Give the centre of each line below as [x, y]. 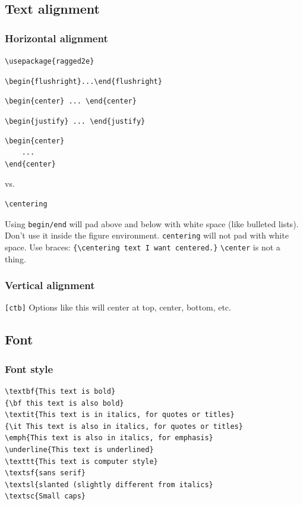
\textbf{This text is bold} [60, 392]
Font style [29, 368]
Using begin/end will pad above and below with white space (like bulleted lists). [152, 223]
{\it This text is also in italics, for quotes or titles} [124, 426]
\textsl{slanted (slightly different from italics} [109, 484]
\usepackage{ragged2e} [50, 61]
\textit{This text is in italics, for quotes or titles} [120, 415]
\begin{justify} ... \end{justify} [75, 121]
